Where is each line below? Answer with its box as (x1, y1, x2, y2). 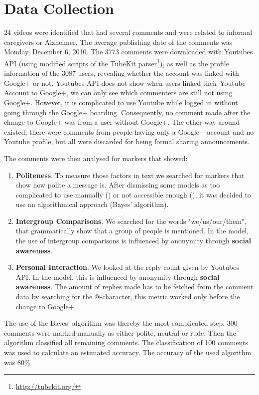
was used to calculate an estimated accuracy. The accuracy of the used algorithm (4, 347, 252, 357)
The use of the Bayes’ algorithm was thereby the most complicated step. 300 (4, 318, 238, 328)
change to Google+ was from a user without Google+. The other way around (4, 117, 240, 127)
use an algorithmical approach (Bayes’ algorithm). (15, 199, 169, 209)
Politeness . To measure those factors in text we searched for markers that (15, 170, 245, 180)
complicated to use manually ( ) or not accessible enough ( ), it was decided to (15, 189, 251, 199)
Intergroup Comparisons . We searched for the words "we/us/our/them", (15, 215, 247, 226)
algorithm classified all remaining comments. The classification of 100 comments (4, 337, 249, 348)
